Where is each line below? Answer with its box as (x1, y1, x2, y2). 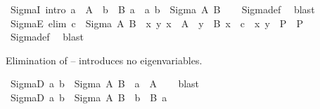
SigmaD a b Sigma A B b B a (10, 89, 167, 104)
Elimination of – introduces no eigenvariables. (6, 52, 203, 67)
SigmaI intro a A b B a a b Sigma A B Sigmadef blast (10, 2, 315, 16)
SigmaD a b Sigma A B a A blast (10, 76, 200, 91)
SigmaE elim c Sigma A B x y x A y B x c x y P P (10, 15, 303, 30)
